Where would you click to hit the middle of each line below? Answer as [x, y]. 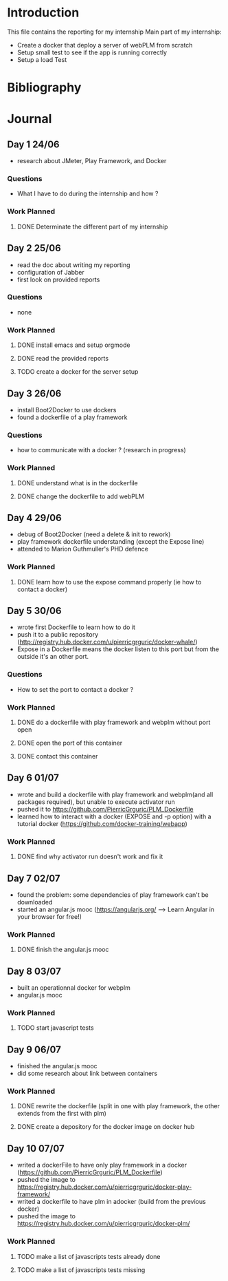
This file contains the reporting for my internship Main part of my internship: [114, 32]
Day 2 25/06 [34, 248]
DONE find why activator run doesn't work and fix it [90, 857]
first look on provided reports [58, 279]
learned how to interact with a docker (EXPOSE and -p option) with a [114, 816]
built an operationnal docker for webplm [73, 988]
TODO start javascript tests [55, 1028]
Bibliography [44, 88]
